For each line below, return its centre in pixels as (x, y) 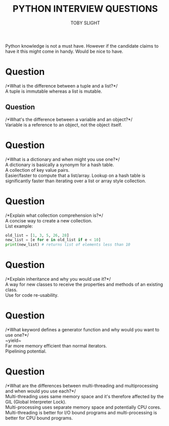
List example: (19, 226)
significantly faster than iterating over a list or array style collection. (76, 181)
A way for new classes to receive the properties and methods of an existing (84, 285)
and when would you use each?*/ (41, 391)
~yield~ (13, 340)
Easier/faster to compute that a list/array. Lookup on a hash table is (75, 175)
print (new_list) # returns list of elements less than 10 (68, 245)
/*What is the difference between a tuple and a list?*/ (61, 86)
